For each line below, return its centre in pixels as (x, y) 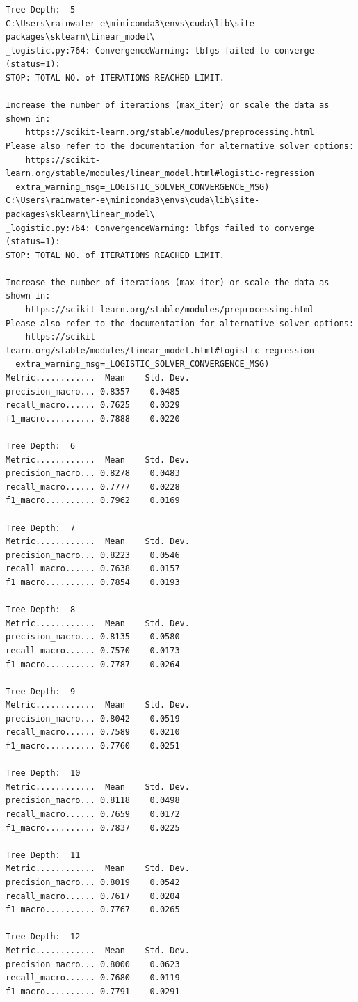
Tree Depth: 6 (41, 446)
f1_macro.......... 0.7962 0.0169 (93, 501)
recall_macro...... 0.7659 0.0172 (93, 814)
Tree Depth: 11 (43, 855)
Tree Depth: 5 (41, 10)
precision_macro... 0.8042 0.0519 (93, 718)
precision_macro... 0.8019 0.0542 (93, 882)
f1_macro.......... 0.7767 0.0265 (93, 910)
